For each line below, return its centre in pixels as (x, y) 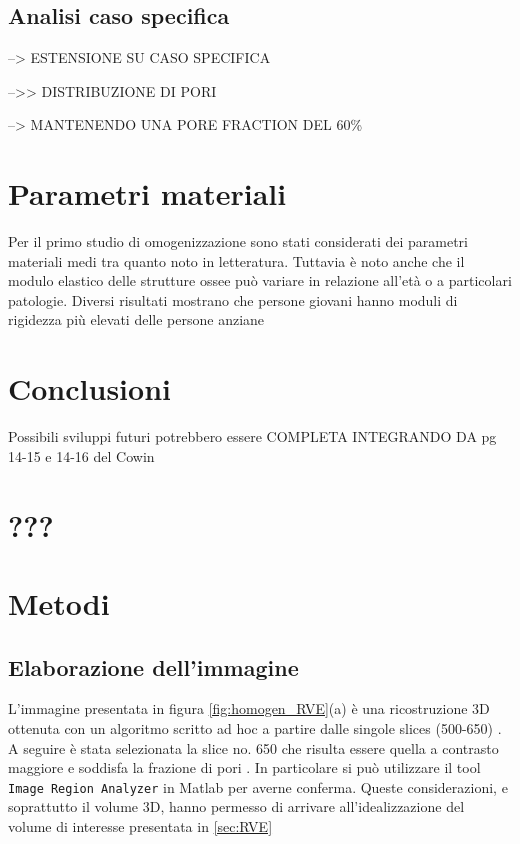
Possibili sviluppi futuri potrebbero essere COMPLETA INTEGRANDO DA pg (252, 436)
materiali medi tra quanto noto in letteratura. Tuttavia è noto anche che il (236, 260)
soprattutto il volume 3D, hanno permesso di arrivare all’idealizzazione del (236, 806)
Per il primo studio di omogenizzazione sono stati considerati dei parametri (238, 241)
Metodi (59, 602)
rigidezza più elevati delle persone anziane (136, 319)
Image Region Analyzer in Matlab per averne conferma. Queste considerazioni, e (258, 786)
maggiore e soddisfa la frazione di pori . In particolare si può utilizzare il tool (244, 767)
